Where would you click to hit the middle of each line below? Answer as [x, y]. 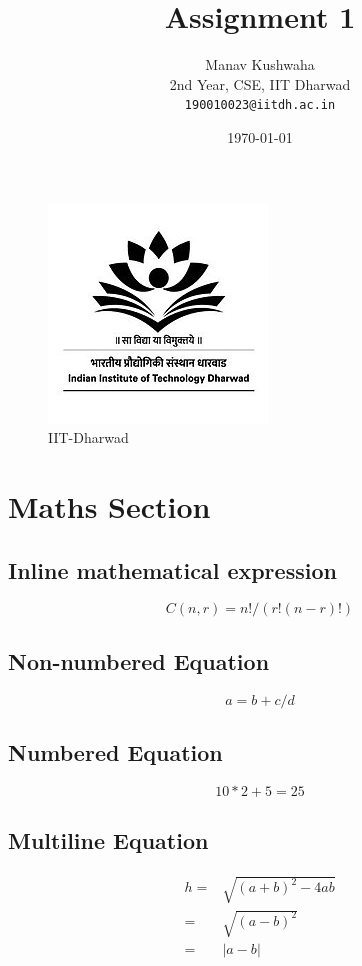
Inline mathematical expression [172, 569]
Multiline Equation [108, 840]
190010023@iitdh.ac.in [260, 105]
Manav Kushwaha [260, 64]
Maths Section [109, 505]
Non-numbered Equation [139, 660]
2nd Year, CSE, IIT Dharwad [260, 83]
